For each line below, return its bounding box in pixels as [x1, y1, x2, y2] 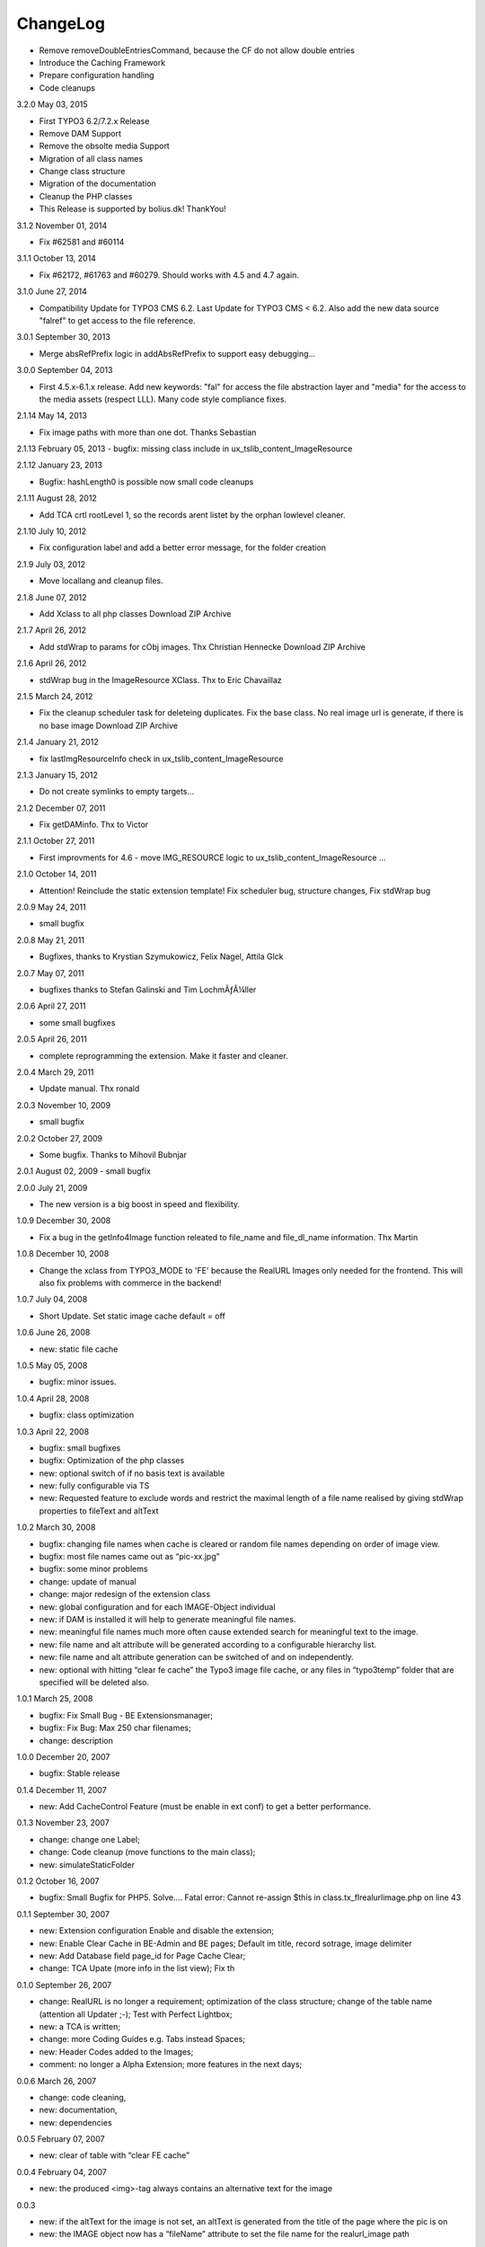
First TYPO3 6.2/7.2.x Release [39, 115, 150, 126]
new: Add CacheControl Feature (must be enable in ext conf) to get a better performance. [39, 1801, 372, 1812]
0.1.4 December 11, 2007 [16, 1784, 107, 1795]
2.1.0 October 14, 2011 [16, 868, 97, 880]
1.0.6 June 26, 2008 [16, 1327, 91, 1338]
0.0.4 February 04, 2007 [16, 2166, 108, 2177]
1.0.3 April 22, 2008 [16, 1425, 90, 1437]
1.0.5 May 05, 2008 [16, 1360, 88, 1371]
